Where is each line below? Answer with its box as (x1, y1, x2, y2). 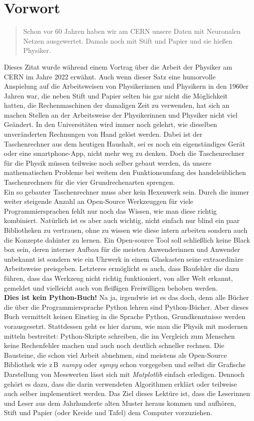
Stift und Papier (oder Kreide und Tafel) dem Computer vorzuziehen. (4, 407, 212, 418)
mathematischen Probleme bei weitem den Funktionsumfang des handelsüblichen (4, 167, 246, 177)
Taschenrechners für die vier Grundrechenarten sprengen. (4, 177, 175, 187)
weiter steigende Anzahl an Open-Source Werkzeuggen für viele (4, 196, 193, 206)
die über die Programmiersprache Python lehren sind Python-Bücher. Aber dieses (4, 301, 249, 312)
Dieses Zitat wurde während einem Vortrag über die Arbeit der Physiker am (4, 61, 233, 72)
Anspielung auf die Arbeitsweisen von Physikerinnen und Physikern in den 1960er (4, 81, 249, 91)
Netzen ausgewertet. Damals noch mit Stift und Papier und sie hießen (23, 35, 233, 46)
